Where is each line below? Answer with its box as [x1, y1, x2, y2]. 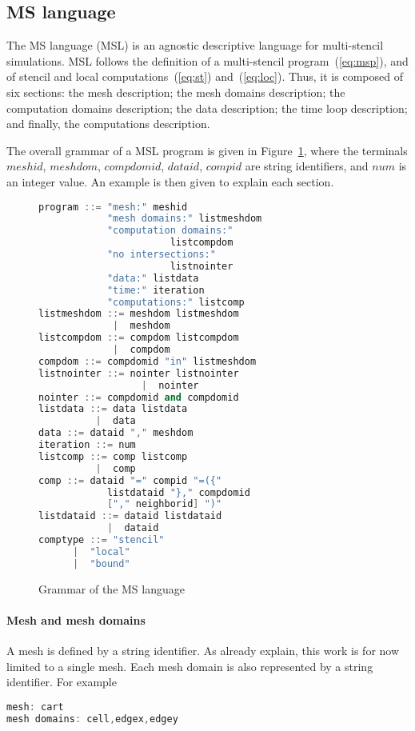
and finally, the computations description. [6, 115, 210, 132]
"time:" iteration [106, 284, 205, 296]
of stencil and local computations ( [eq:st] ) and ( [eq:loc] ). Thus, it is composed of [6, 68, 403, 85]
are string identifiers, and [245, 158, 369, 174]
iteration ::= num [38, 439, 136, 451]
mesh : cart [6, 701, 64, 713]
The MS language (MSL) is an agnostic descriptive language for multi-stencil [6, 37, 384, 54]
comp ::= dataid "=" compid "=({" [38, 474, 222, 486]
